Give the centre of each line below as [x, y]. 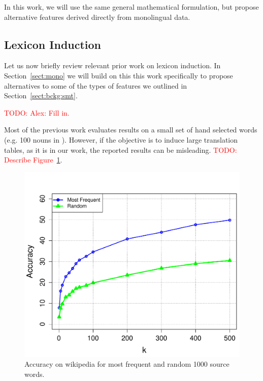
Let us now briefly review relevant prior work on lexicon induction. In [112, 65]
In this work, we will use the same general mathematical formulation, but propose [131, 7]
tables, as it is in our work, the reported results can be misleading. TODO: [121, 149]
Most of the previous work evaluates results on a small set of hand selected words [131, 130]
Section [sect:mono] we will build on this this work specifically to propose [119, 75]
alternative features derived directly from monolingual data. [97, 17]
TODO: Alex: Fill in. [37, 112]
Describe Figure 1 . [33, 160]
